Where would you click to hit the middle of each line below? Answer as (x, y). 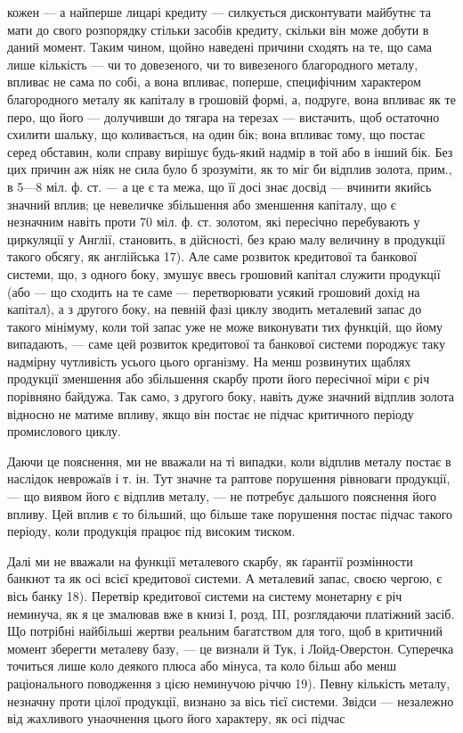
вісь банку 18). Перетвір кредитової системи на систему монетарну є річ (205, 596)
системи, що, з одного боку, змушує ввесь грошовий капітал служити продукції (224, 273)
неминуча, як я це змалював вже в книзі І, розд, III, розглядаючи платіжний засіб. (231, 613)
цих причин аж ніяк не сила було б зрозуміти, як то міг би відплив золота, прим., (230, 169)
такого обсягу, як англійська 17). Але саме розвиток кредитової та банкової (212, 256)
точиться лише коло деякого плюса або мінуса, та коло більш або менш (202, 666)
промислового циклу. (65, 431)
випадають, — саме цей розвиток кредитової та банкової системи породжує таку (226, 344)
